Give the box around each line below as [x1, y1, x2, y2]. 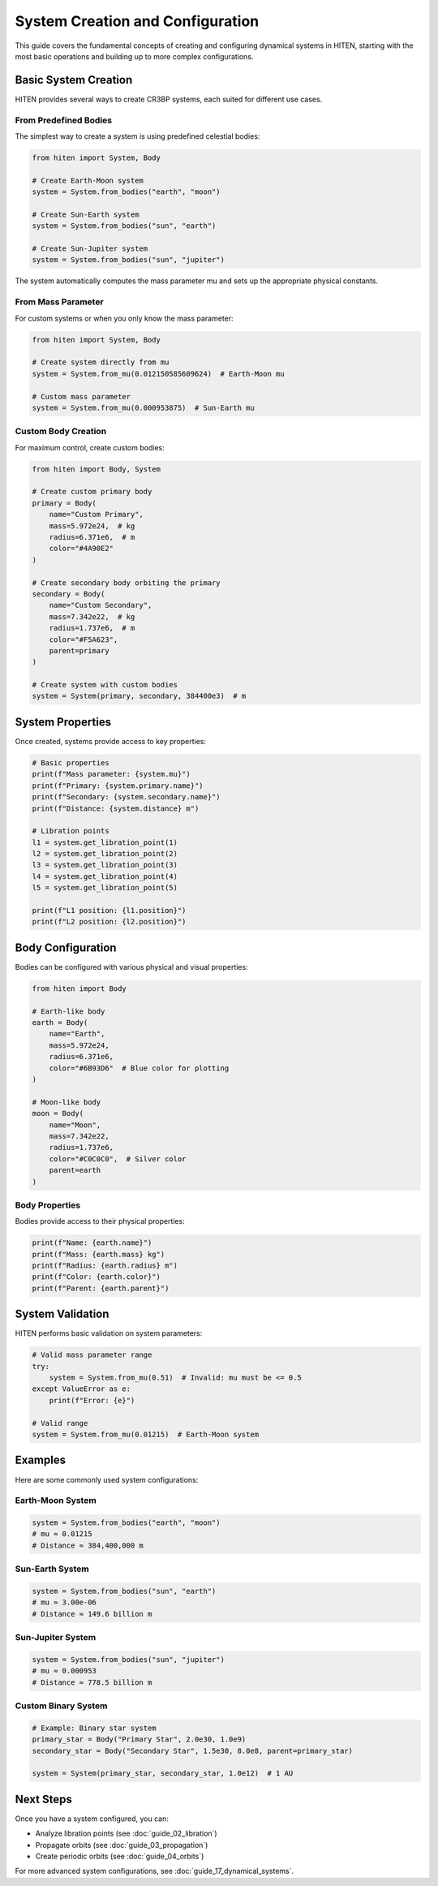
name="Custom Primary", [49, 510, 144, 519]
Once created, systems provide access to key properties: [15, 736, 207, 746]
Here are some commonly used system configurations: [15, 1475, 199, 1484]
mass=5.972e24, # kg [49, 521, 135, 531]
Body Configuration [15, 941, 117, 954]
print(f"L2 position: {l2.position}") [32, 917, 187, 927]
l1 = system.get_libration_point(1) [32, 838, 178, 847]
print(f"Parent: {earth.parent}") [32, 1283, 170, 1293]
